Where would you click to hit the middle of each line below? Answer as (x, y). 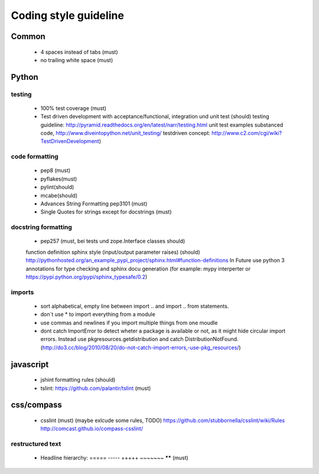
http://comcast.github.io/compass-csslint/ (92, 428)
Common (28, 36)
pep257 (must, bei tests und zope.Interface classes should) (113, 241)
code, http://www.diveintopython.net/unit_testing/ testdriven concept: (126, 133)
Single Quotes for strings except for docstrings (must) (106, 212)
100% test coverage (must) (73, 108)
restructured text (36, 444)
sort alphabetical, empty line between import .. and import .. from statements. (135, 306)
